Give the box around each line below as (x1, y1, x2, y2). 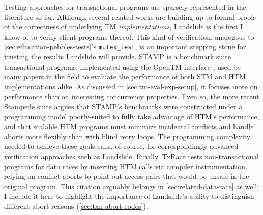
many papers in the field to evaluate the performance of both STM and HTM (4, 71, 246, 82)
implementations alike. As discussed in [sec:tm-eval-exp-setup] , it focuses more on (4, 81, 258, 91)
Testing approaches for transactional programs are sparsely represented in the (4, 2, 246, 12)
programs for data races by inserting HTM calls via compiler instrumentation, (4, 161, 247, 171)
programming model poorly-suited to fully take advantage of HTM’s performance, (4, 111, 259, 121)
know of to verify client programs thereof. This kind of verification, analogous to (4, 31, 254, 42)
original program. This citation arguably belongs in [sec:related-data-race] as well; (4, 180, 259, 191)
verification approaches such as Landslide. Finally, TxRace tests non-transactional (4, 150, 259, 161)
